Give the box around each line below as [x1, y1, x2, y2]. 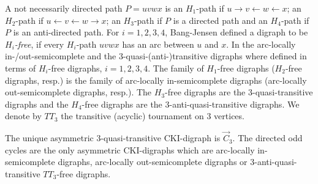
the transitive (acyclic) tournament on [61, 109, 204, 122]
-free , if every [14, 37, 64, 50]
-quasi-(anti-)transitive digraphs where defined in [123, 50, 307, 62]
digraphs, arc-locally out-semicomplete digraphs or [58, 155, 248, 168]
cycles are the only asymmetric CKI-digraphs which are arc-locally [5, 143, 255, 156]
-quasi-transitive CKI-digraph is [100, 131, 221, 144]
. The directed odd [232, 131, 303, 144]
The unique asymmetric [5, 131, 94, 144]
